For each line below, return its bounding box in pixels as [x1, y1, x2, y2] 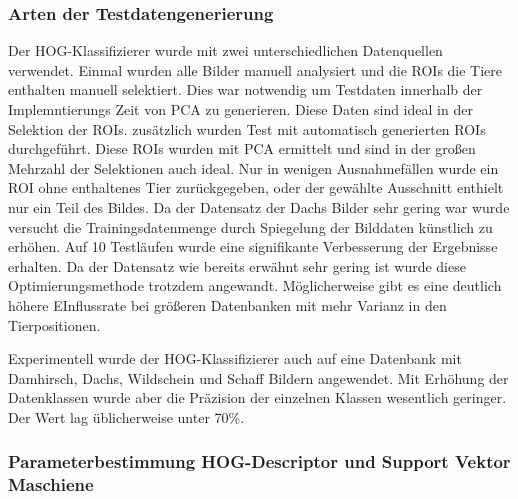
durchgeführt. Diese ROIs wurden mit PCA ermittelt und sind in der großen [8, 138, 476, 159]
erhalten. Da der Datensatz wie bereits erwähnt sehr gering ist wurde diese [8, 255, 466, 276]
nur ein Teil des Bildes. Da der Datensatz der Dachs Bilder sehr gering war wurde [8, 196, 510, 217]
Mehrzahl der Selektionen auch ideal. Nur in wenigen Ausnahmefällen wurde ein [8, 157, 499, 178]
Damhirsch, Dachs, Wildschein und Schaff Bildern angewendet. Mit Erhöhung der [8, 367, 509, 388]
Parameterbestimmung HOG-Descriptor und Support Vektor [8, 449, 511, 474]
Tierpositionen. [8, 314, 101, 335]
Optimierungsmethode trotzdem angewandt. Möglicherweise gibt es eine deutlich [8, 275, 502, 296]
